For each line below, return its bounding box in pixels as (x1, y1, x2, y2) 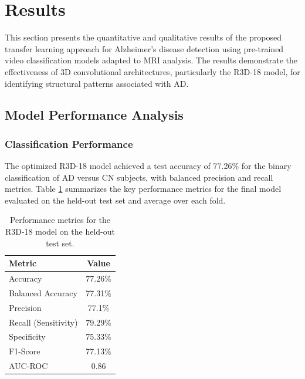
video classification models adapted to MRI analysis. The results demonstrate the (5, 54, 298, 66)
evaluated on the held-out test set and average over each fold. (5, 194, 226, 206)
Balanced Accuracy (9, 286, 77, 299)
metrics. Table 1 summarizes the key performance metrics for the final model (5, 182, 282, 195)
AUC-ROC (9, 360, 48, 372)
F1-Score (9, 345, 40, 357)
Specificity (9, 330, 46, 343)
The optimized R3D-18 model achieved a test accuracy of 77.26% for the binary (5, 160, 292, 172)
